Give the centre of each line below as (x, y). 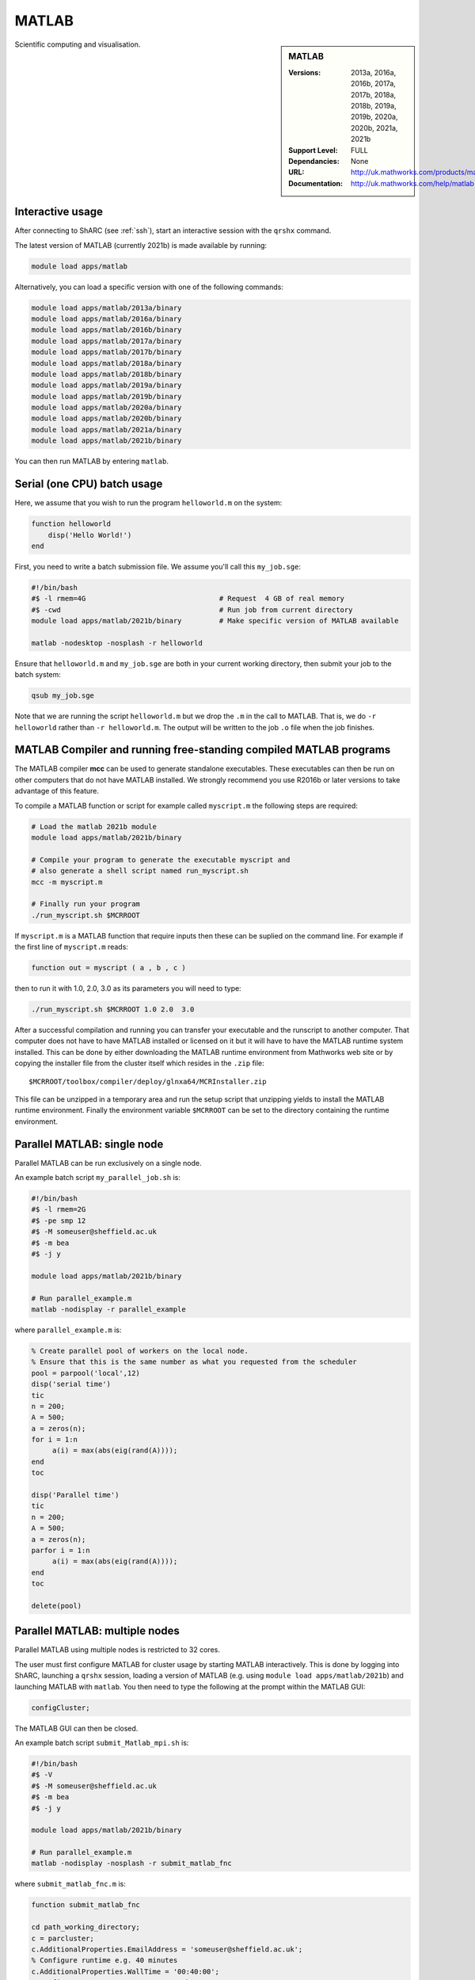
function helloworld (71, 524)
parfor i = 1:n (61, 1550)
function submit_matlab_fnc (85, 1905)
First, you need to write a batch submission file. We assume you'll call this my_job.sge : (158, 566)
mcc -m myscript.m (67, 882)
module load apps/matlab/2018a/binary (106, 363)
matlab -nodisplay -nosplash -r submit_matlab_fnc (132, 1864)
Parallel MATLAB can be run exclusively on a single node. (108, 1163)
